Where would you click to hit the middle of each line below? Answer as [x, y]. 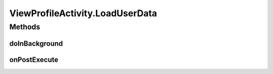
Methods [25, 27]
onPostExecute [34, 60]
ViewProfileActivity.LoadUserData [83, 13]
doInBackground [36, 43]
